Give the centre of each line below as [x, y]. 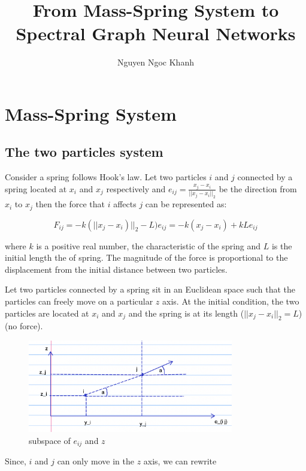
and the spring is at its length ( [186, 313]
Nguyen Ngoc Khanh [156, 62]
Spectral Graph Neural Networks [156, 33]
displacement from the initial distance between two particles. [116, 269]
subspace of [50, 440]
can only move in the [96, 461]
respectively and [136, 188]
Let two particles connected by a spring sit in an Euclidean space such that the [150, 289]
